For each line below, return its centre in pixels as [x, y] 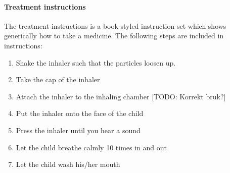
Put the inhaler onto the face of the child [80, 113]
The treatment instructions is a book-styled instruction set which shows [115, 25]
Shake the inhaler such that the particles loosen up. [96, 62]
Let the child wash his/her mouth [68, 164]
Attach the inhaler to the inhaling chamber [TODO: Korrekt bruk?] [121, 96]
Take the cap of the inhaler [58, 79]
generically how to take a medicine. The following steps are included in [114, 36]
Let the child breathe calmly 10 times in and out [91, 147]
